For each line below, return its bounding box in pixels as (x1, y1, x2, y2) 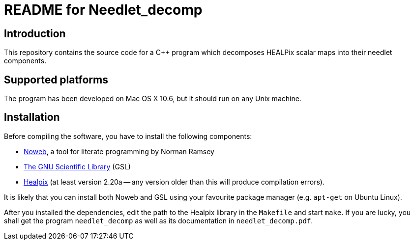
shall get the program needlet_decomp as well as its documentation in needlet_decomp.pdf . (4, 216, 313, 225)
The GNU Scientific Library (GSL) (24, 162, 131, 171)
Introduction (4, 27, 66, 40)
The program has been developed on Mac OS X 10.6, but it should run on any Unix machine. (4, 94, 301, 103)
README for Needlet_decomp (4, 1, 203, 18)
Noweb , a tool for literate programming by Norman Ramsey (24, 147, 214, 156)
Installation (4, 111, 60, 124)
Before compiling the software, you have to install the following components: (4, 132, 252, 140)
